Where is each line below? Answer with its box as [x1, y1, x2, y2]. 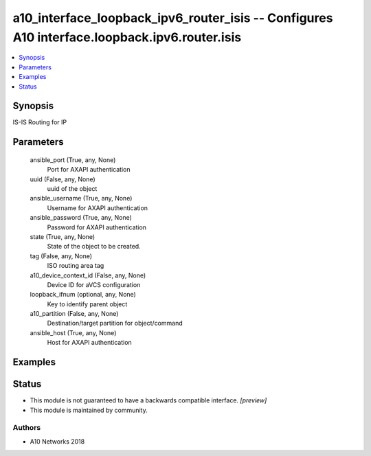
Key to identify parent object [47, 299, 128, 308]
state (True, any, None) [30, 232, 95, 240]
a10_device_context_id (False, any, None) [30, 271, 146, 280]
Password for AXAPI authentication [47, 223, 147, 231]
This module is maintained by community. [30, 406, 148, 414]
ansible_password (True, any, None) [30, 214, 132, 222]
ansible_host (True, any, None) [30, 328, 117, 337]
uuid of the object [47, 185, 98, 192]
